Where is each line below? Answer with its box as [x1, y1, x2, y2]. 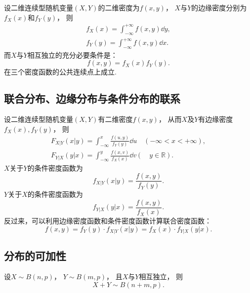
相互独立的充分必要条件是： [27, 49, 118, 60]
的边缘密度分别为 [191, 2, 247, 12]
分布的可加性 [4, 248, 66, 263]
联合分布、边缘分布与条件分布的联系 [4, 91, 180, 106]
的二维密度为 [98, 2, 140, 12]
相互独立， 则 [139, 271, 183, 282]
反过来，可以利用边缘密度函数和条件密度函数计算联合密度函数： [4, 216, 211, 226]
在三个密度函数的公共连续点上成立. [4, 67, 117, 77]
